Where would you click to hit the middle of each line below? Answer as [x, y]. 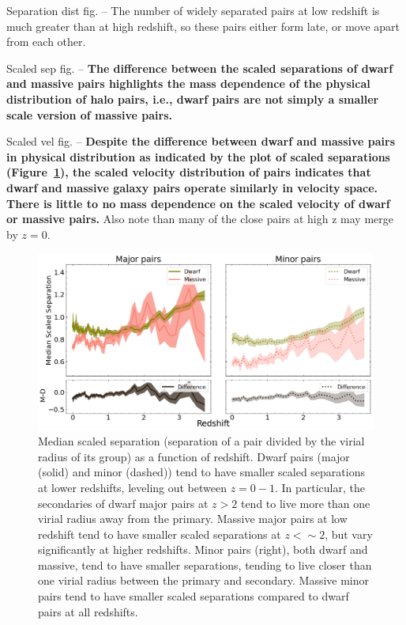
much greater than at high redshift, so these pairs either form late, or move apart [203, 26]
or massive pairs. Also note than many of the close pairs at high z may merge [200, 219]
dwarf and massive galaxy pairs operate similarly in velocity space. [192, 187]
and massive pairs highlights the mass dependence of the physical [188, 83]
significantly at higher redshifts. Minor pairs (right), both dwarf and [203, 549]
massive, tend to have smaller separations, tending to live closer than [205, 564]
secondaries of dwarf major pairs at [123, 503]
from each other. [46, 42]
